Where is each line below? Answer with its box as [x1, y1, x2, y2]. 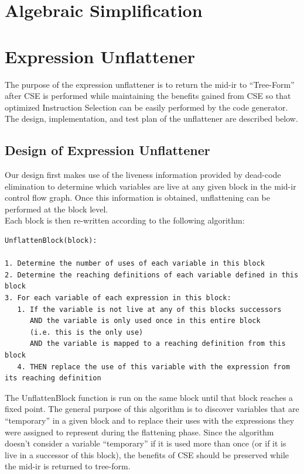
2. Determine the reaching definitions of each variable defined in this [5, 270, 299, 279]
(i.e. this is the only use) [29, 328, 144, 336]
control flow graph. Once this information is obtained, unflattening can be [5, 191, 270, 204]
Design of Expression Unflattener [5, 141, 210, 159]
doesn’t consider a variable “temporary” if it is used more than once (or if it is [5, 437, 286, 449]
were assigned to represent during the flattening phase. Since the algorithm [5, 425, 274, 438]
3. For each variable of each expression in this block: [5, 294, 231, 303]
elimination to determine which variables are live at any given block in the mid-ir [5, 180, 296, 192]
